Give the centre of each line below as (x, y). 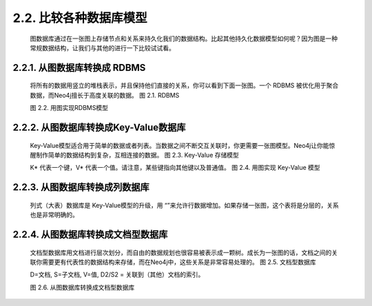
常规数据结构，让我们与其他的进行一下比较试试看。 (102, 47)
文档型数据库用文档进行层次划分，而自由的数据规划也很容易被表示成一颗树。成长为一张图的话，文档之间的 (181, 252)
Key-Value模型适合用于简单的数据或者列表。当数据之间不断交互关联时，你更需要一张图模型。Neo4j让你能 (179, 145)
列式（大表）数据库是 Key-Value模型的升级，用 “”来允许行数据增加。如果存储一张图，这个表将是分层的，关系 (184, 205)
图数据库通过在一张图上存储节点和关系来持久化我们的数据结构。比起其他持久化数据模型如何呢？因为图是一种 (184, 39)
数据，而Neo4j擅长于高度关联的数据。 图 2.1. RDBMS (105, 95)
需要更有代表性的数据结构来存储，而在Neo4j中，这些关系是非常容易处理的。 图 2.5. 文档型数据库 (179, 262)
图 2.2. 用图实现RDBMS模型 (69, 108)
